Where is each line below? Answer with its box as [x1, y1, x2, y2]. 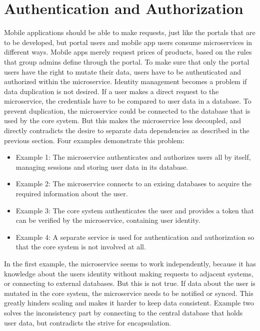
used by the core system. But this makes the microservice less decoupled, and [4, 115, 241, 126]
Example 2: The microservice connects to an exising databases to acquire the [15, 178, 251, 189]
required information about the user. [15, 188, 128, 199]
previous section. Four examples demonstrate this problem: [4, 135, 184, 145]
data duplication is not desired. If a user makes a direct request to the [4, 86, 219, 96]
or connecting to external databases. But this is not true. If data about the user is [4, 278, 255, 288]
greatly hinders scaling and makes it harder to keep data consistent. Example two [4, 297, 254, 308]
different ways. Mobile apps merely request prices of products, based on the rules [4, 47, 252, 57]
